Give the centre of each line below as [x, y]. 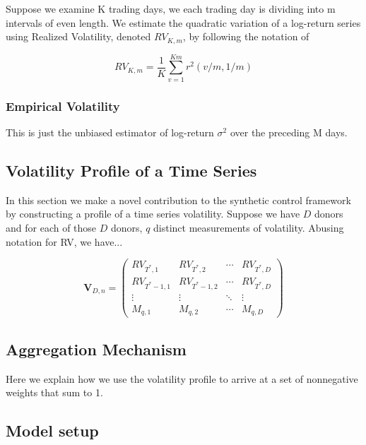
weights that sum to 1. [54, 392]
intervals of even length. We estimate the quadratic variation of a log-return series [183, 22]
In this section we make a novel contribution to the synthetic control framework [178, 200]
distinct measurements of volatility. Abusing [249, 227]
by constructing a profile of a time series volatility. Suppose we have [153, 214]
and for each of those [51, 227]
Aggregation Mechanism [96, 349]
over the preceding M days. [289, 132]
